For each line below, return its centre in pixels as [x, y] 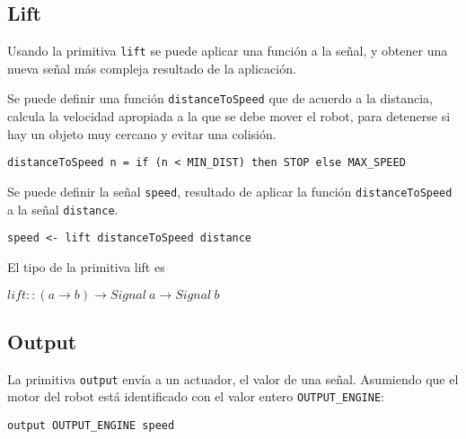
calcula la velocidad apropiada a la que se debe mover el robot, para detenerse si [229, 116]
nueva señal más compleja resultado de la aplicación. [152, 68]
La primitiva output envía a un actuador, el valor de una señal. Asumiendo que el [233, 378]
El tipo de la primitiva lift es [86, 266]
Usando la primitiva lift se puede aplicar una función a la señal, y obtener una [228, 51]
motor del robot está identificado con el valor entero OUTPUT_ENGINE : [196, 396]
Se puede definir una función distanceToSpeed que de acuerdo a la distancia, [220, 98]
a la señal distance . [63, 209]
